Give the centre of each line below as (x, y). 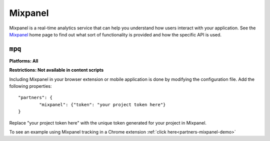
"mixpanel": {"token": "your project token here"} (102, 104)
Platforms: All (24, 61)
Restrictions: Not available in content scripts (56, 70)
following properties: (30, 86)
